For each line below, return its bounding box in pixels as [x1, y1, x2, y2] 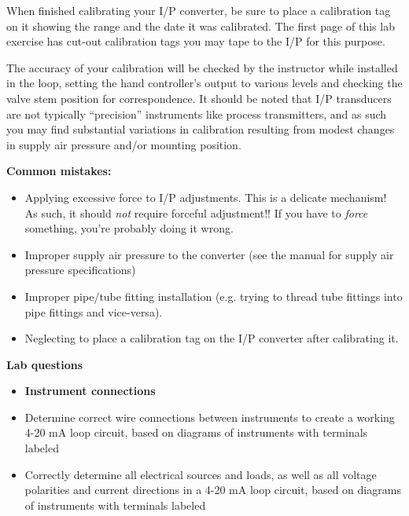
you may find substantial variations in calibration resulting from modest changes [6, 121, 395, 137]
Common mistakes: [6, 163, 112, 179]
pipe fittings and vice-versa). [24, 303, 163, 320]
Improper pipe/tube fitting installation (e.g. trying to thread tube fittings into [24, 287, 403, 304]
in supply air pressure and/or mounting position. [6, 136, 241, 152]
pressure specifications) [24, 262, 136, 278]
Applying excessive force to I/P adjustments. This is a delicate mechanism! [24, 188, 387, 205]
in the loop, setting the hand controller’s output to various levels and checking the [6, 75, 403, 91]
